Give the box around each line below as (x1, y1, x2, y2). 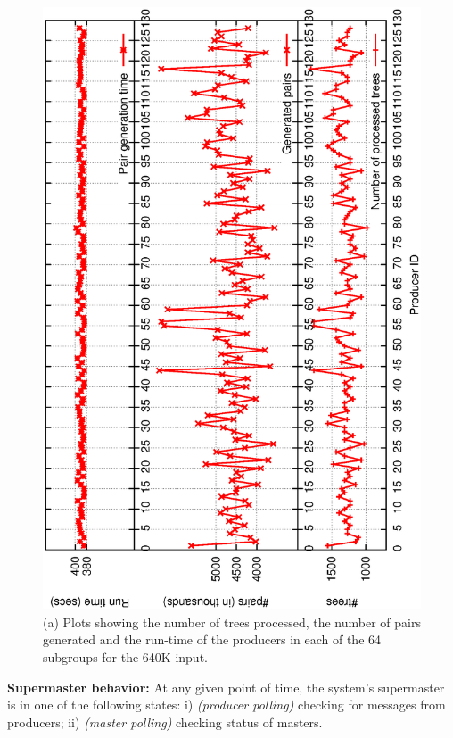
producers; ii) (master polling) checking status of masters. (7, 712, 323, 731)
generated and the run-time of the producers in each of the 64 (43, 630, 382, 649)
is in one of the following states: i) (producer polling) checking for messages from (7, 695, 446, 714)
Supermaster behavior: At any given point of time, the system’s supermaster (7, 677, 445, 696)
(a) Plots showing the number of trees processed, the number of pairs (43, 612, 421, 631)
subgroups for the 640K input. (43, 648, 208, 667)
